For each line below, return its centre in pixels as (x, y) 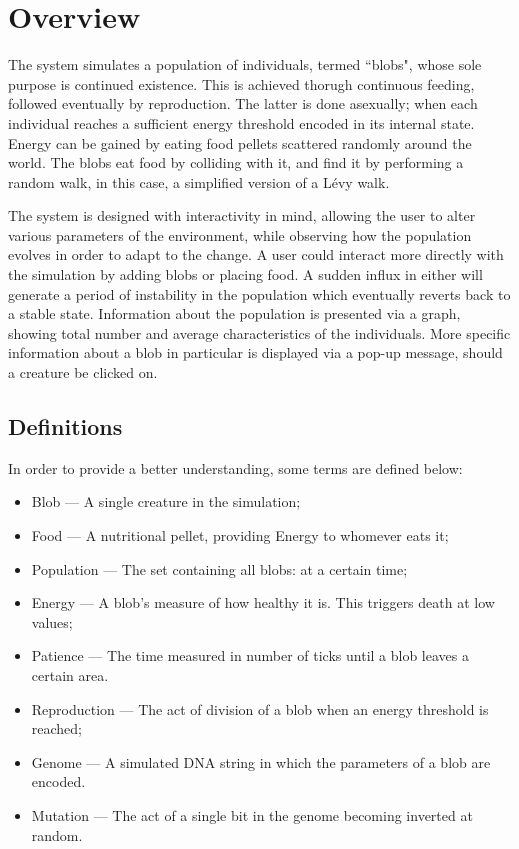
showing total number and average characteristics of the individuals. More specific (259, 332)
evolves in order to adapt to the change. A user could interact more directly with (256, 254)
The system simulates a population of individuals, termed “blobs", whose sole (245, 64)
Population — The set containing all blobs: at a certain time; (219, 568)
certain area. (70, 674)
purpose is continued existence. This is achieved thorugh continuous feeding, (241, 83)
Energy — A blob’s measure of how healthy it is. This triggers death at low (263, 602)
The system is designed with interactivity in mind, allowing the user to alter (242, 215)
